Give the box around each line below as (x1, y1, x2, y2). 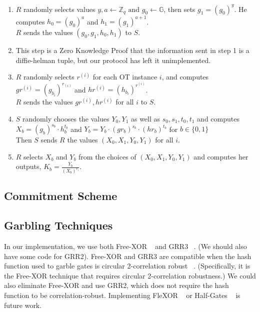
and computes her (193, 151, 248, 161)
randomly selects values (23, 3, 95, 14)
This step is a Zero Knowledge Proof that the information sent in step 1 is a (15, 45, 249, 55)
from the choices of (78, 151, 136, 161)
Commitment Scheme (4, 188, 117, 203)
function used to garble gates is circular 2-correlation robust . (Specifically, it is (4, 260, 250, 271)
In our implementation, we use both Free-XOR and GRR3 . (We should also (4, 241, 247, 251)
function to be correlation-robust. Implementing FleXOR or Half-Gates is (4, 290, 240, 300)
